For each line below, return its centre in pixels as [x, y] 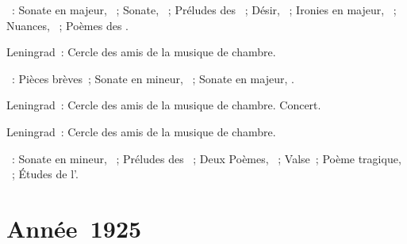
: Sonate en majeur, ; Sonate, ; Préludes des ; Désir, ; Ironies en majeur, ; [204, 10]
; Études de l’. [45, 174]
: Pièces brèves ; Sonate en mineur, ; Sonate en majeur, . [153, 78]
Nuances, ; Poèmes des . [67, 25]
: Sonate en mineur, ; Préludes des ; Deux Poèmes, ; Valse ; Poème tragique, [206, 158]
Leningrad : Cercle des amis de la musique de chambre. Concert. [164, 105]
